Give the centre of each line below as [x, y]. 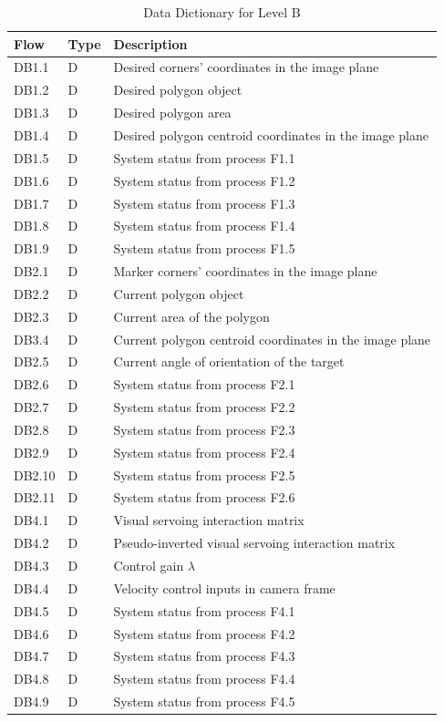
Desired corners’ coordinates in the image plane [246, 67]
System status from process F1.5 [204, 248]
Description [150, 43]
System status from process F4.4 [204, 679]
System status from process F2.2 [204, 407]
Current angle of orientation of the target [229, 361]
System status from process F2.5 [204, 474]
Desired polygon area [172, 113]
